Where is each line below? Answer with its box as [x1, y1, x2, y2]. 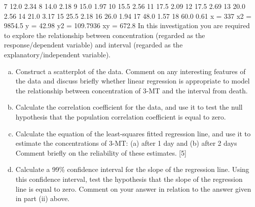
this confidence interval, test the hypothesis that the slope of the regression [15, 173, 243, 184]
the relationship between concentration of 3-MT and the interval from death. [15, 85, 248, 95]
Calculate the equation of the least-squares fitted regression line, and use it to [15, 128, 251, 138]
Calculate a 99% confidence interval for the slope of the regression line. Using [15, 164, 250, 174]
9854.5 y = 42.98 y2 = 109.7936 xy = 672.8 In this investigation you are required [4, 20, 250, 31]
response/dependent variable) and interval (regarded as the [4, 40, 183, 50]
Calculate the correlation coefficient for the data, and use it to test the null [15, 102, 243, 112]
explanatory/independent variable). [4, 49, 110, 59]
